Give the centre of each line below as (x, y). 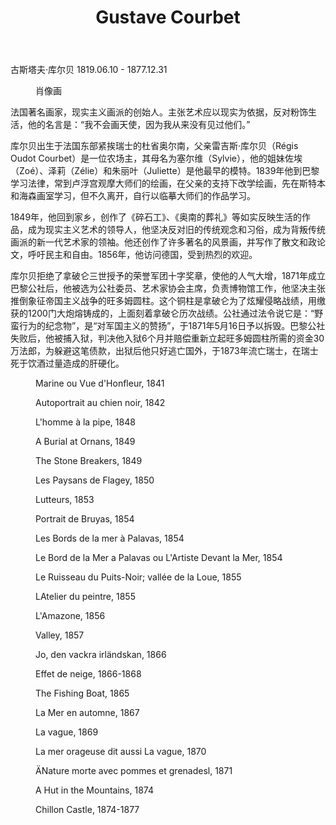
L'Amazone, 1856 (70, 616)
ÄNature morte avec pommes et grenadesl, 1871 (134, 771)
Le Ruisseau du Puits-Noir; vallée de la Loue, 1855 (138, 577)
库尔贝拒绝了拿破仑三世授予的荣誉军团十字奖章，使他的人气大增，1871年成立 (168, 276)
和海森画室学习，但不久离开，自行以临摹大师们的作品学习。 (133, 196)
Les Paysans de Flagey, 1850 (95, 480)
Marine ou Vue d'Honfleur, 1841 (100, 383)
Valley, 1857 (60, 635)
